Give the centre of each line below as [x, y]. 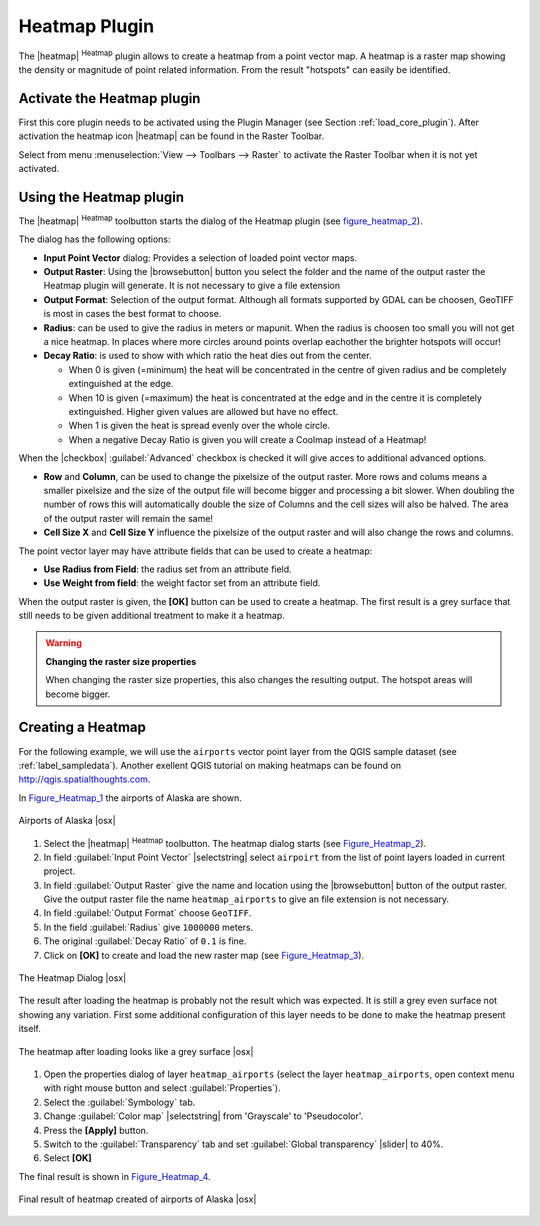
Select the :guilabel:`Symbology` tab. [119, 1102]
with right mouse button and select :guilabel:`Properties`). [162, 1088]
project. [59, 871]
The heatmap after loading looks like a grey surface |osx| [136, 1051]
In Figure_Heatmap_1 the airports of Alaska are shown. [130, 797]
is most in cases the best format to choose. [132, 314]
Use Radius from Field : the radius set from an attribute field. [167, 569]
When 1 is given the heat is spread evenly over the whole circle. [199, 426]
